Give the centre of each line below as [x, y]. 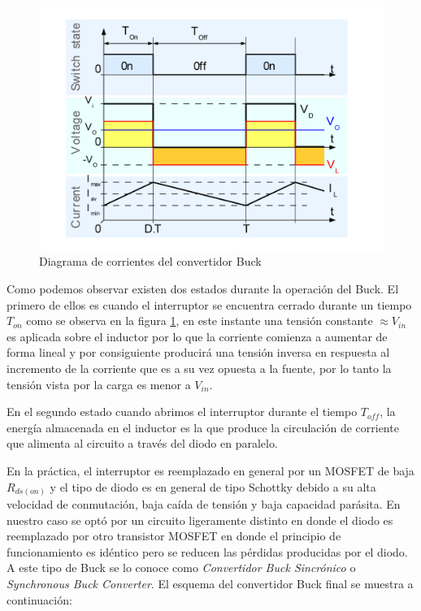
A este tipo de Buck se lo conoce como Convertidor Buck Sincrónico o [181, 568]
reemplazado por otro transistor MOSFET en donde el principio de [174, 536]
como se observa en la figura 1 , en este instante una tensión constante [200, 321]
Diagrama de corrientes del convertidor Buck [150, 261]
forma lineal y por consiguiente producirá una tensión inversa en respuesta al [198, 352]
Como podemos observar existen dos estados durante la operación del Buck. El [203, 288]
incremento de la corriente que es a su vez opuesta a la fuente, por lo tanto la [199, 368]
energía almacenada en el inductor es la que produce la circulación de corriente [203, 427]
